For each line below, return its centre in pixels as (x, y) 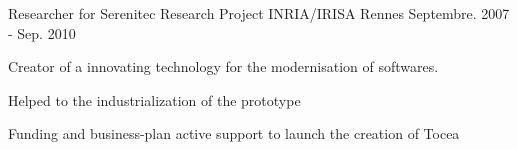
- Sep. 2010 (42, 32)
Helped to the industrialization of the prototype (154, 99)
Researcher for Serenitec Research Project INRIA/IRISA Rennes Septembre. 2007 (259, 13)
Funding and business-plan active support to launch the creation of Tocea (234, 133)
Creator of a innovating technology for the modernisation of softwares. (223, 66)
